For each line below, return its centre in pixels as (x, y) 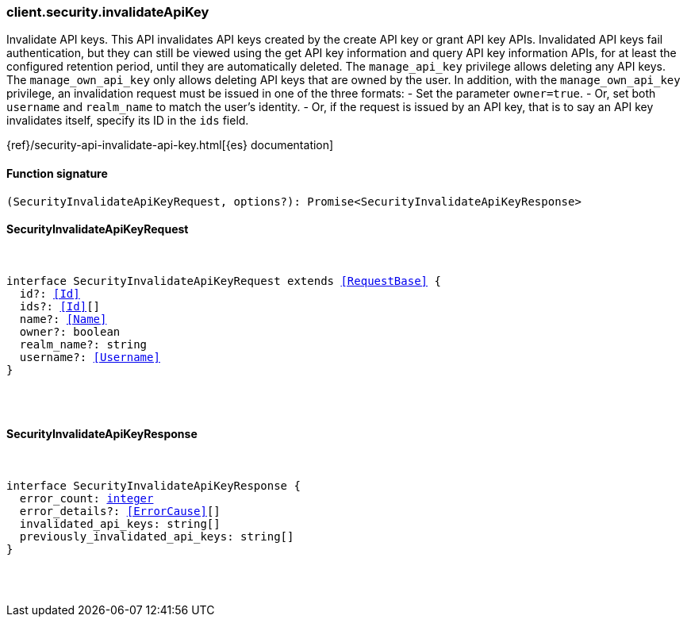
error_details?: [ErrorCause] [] (120, 511)
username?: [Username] (90, 357)
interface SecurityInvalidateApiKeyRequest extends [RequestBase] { (224, 281)
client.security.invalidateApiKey (108, 12)
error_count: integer (86, 499)
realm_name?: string (83, 344)
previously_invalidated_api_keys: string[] (157, 537)
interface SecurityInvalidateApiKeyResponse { (154, 486)
